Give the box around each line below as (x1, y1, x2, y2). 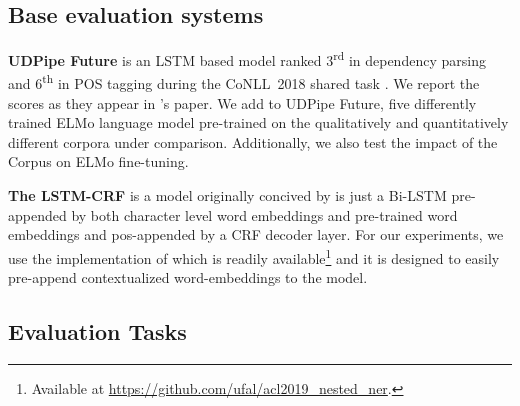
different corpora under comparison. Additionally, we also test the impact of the (8, 131, 498, 152)
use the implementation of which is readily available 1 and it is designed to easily (8, 244, 500, 268)
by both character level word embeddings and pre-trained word (71, 204, 458, 225)
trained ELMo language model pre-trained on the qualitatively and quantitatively (8, 112, 509, 133)
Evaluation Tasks (8, 316, 187, 347)
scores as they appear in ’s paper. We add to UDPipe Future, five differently (8, 92, 477, 113)
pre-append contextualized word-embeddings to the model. (8, 267, 368, 288)
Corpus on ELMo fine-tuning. (8, 151, 189, 172)
